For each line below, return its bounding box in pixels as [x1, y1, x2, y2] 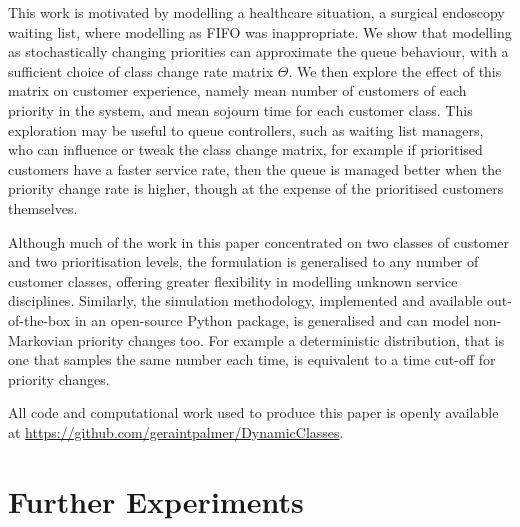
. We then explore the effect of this [288, 60, 502, 81]
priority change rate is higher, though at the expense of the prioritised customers [8, 178, 504, 199]
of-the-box [8, 309, 71, 330]
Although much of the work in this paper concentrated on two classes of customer [8, 231, 510, 252]
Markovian [8, 329, 74, 350]
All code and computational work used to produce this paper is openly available [8, 402, 499, 423]
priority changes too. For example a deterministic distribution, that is [77, 329, 505, 350]
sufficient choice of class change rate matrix [8, 60, 274, 81]
